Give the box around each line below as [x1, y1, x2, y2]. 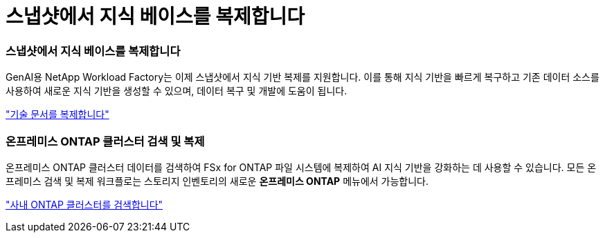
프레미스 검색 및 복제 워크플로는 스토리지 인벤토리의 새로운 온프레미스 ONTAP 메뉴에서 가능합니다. [6, 175, 429, 187]
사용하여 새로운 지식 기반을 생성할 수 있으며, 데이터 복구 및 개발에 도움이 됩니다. [6, 85, 347, 97]
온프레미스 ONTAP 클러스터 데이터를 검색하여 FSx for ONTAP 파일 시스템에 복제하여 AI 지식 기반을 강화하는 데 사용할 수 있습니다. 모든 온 [6, 161, 597, 173]
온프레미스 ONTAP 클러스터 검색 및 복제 [6, 134, 205, 148]
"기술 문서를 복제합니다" [6, 108, 109, 121]
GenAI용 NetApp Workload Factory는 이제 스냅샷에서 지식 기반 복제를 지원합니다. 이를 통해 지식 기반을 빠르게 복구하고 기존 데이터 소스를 [6, 71, 599, 83]
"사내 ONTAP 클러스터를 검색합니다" [6, 198, 163, 210]
